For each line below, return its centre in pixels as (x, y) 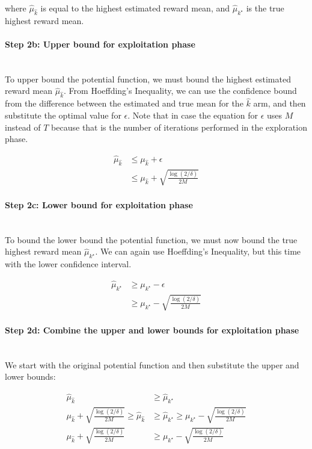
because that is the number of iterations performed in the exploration (179, 127)
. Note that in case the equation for (193, 115)
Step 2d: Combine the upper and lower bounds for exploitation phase (152, 330)
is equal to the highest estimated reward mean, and (135, 8)
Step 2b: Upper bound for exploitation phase (100, 44)
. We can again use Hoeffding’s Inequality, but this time (198, 251)
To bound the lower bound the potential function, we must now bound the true (151, 239)
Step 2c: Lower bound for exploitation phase (99, 204)
